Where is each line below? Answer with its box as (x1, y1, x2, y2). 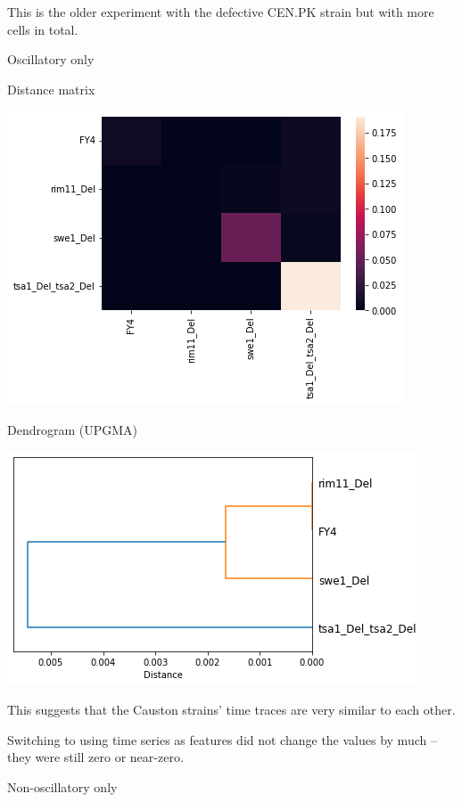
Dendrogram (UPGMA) (7, 420, 138, 438)
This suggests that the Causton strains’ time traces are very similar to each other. (7, 700, 456, 719)
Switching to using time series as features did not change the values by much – (7, 730, 437, 749)
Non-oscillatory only (7, 777, 118, 796)
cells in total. (7, 20, 78, 38)
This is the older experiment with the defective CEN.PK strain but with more (7, 3, 434, 20)
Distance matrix (7, 79, 95, 98)
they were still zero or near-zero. (7, 748, 184, 766)
